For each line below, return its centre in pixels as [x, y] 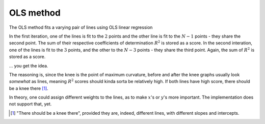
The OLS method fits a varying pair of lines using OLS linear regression [81, 27]
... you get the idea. [29, 65]
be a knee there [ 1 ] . [29, 88]
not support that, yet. [30, 104]
